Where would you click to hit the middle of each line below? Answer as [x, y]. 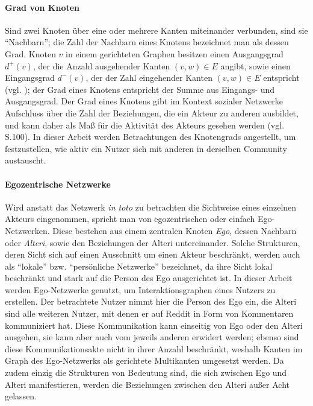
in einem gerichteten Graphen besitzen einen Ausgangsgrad [175, 53]
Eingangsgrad [30, 78]
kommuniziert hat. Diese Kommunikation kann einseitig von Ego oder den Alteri [154, 325]
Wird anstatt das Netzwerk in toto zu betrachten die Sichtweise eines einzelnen [151, 207]
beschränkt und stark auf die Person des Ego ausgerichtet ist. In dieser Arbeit [149, 278]
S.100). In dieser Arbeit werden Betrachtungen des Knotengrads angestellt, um [150, 137]
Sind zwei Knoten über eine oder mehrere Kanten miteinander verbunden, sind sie [156, 30]
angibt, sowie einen [256, 65]
